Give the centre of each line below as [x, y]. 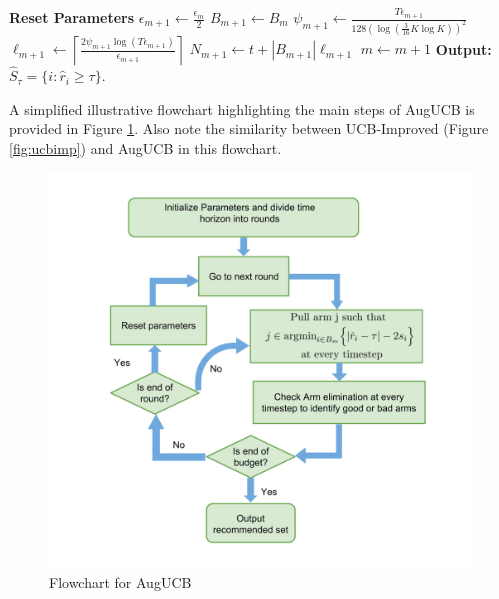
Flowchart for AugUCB [120, 581]
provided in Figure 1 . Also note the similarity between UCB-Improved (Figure [249, 128]
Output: [463, 48]
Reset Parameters [72, 17]
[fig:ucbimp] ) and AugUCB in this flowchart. [145, 147]
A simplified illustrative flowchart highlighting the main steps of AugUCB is [242, 108]
